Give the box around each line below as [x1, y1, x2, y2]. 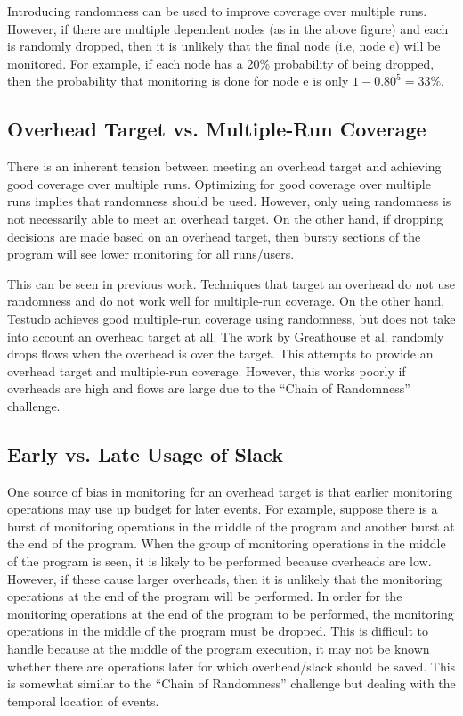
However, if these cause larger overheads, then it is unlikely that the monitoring [7, 569, 443, 588]
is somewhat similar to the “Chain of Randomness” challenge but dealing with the [7, 674, 456, 693]
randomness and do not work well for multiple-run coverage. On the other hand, [7, 292, 445, 310]
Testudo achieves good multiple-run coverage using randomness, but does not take [7, 309, 456, 327]
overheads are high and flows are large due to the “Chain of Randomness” [7, 379, 410, 398]
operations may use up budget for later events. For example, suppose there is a [7, 499, 438, 518]
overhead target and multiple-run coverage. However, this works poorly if [7, 361, 406, 380]
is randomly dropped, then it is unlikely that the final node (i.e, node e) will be [7, 37, 441, 55]
